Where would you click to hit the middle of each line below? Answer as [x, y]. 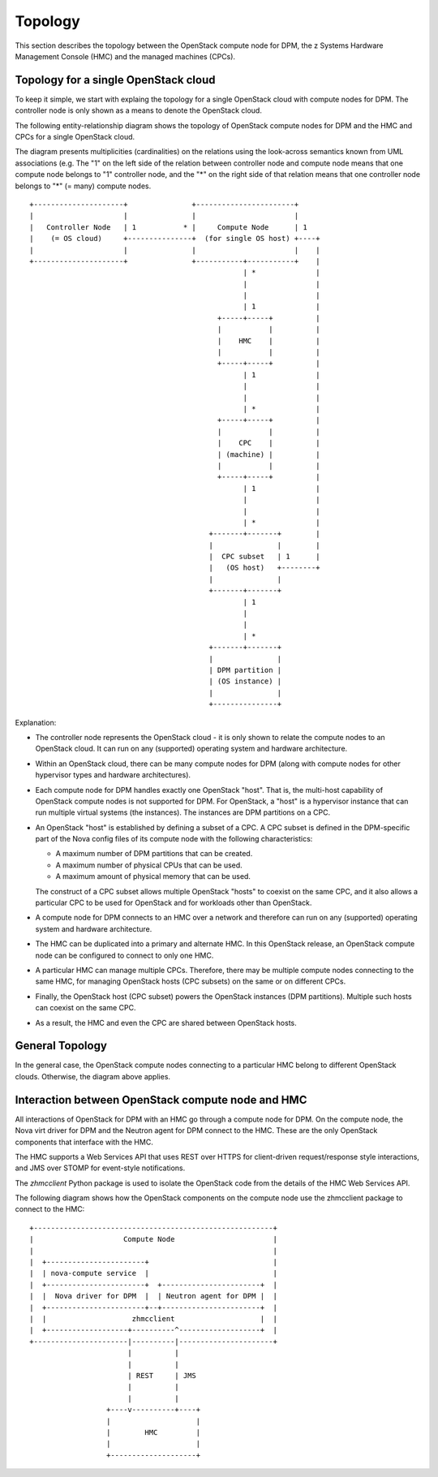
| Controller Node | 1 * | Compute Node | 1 [168, 227]
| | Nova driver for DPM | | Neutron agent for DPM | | [153, 1296]
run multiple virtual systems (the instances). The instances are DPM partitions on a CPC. [183, 812]
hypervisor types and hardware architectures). [113, 775]
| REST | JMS [161, 1375]
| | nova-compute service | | [153, 1273]
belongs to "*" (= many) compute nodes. [83, 186]
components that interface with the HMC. [84, 1142]
